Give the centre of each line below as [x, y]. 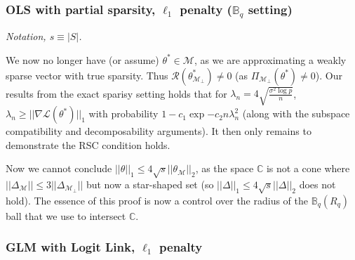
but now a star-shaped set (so [150, 184]
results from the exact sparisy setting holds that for [116, 93]
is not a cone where [308, 168]
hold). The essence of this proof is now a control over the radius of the [157, 200]
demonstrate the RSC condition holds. [88, 144]
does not [317, 184]
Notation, [26, 36]
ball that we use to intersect [66, 215]
